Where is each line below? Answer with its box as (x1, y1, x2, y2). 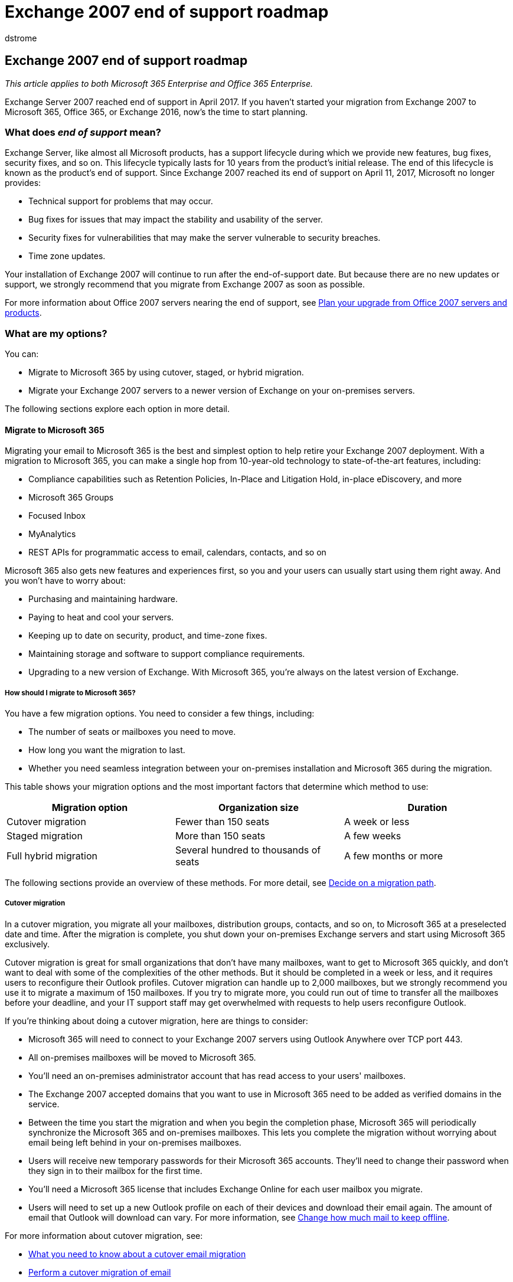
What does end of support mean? (5, 126, 161, 138)
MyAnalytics (28, 529, 76, 539)
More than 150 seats (175, 830, 266, 842)
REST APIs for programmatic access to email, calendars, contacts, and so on (28, 547, 326, 558)
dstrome (5, 32, 37, 43)
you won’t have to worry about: (5, 575, 126, 586)
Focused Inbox (28, 511, 86, 521)
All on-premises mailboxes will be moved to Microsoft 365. (28, 1052, 256, 1062)
